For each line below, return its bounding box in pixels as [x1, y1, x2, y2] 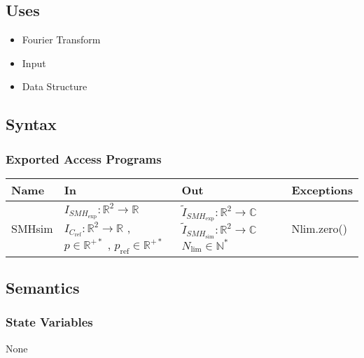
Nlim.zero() [291, 220, 347, 236]
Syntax [6, 113, 57, 135]
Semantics [6, 276, 80, 298]
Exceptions [291, 181, 353, 198]
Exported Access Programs [6, 150, 162, 167]
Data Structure [22, 79, 87, 94]
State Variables [6, 313, 93, 331]
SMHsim [11, 220, 53, 236]
